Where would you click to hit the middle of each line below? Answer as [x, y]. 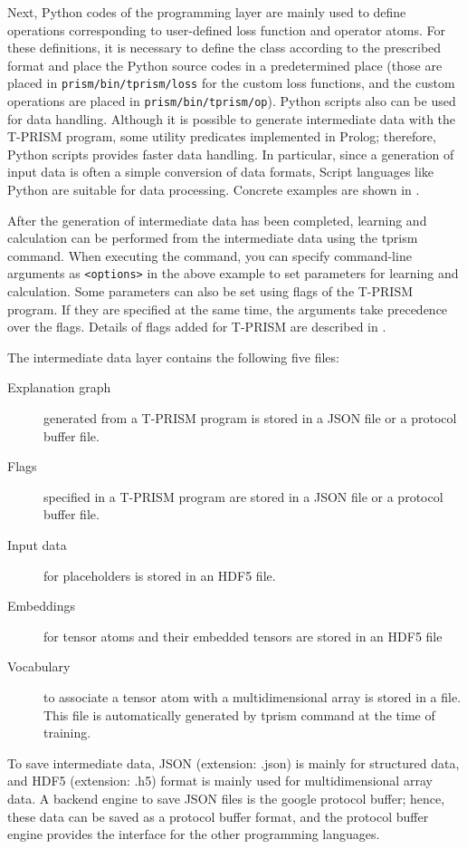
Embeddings [41, 606]
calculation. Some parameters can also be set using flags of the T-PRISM [210, 291]
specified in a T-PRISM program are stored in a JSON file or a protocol [243, 496]
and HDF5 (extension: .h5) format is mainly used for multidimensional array [220, 781]
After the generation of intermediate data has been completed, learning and [217, 220]
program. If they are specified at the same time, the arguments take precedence [228, 309]
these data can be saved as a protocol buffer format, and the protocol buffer [218, 816]
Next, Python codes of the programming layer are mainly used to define [207, 12]
